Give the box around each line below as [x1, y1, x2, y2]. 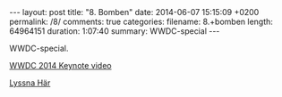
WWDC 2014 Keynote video [9, 61, 112, 70]
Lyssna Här [9, 77, 51, 88]
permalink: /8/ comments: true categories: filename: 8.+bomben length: [9, 16, 273, 27]
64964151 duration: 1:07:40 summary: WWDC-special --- [9, 26, 220, 36]
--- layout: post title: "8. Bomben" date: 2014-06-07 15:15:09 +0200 [9, 7, 260, 17]
